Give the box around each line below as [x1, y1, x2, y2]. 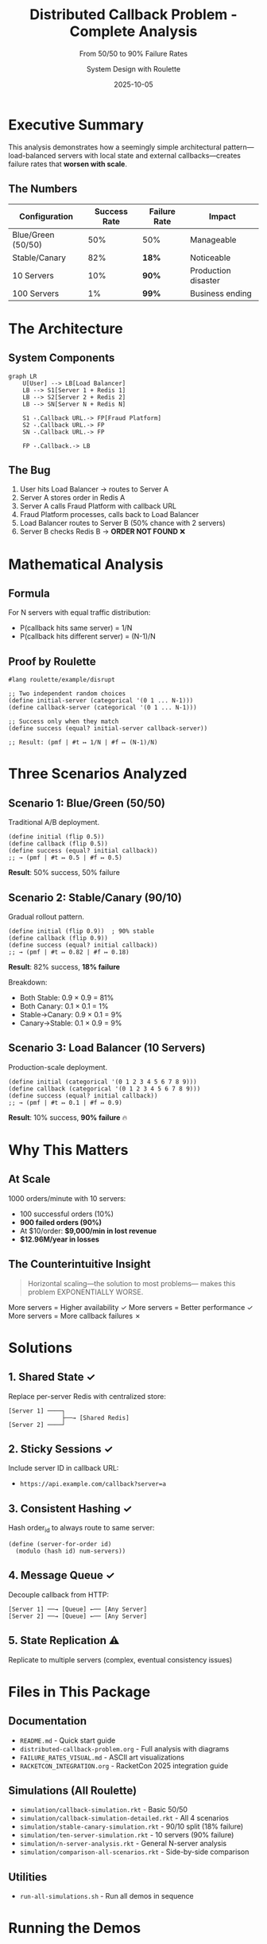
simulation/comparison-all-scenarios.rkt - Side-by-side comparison [19, 1847, 250, 1857]
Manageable [189, 234, 237, 245]
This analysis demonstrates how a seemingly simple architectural [8, 142, 222, 152]
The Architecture [8, 320, 123, 337]
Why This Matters [8, 1141, 129, 1159]
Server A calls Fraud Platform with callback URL [19, 501, 177, 511]
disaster [189, 274, 220, 286]
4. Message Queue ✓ [8, 1569, 115, 1582]
